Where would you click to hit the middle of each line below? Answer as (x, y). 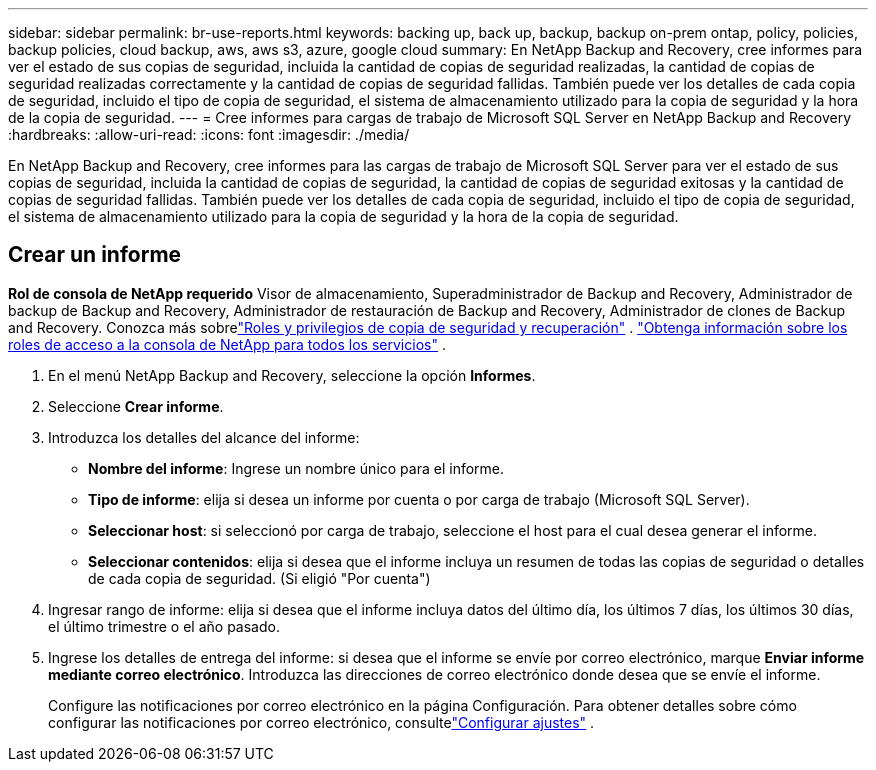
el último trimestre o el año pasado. (164, 626)
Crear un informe (95, 255)
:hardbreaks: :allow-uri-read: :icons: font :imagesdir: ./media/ (209, 134)
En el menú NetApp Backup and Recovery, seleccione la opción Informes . (292, 375)
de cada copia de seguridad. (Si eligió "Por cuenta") (259, 578)
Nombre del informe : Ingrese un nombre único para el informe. (296, 468)
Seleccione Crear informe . (136, 406)
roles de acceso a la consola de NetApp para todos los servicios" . (227, 344)
